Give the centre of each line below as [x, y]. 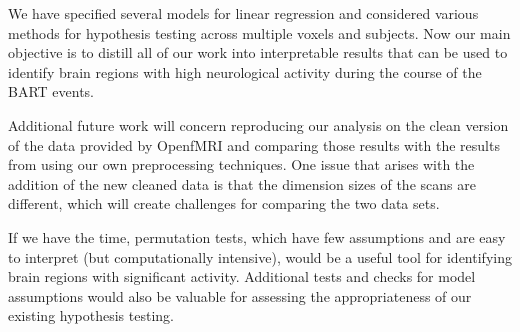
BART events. [51, 91]
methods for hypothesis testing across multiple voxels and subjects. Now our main [259, 32]
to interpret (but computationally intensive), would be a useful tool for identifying [260, 256]
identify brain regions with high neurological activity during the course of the [245, 71]
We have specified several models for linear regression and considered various [243, 13]
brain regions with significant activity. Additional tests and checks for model [242, 276]
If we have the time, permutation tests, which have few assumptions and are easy [257, 236]
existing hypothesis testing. [91, 315]
